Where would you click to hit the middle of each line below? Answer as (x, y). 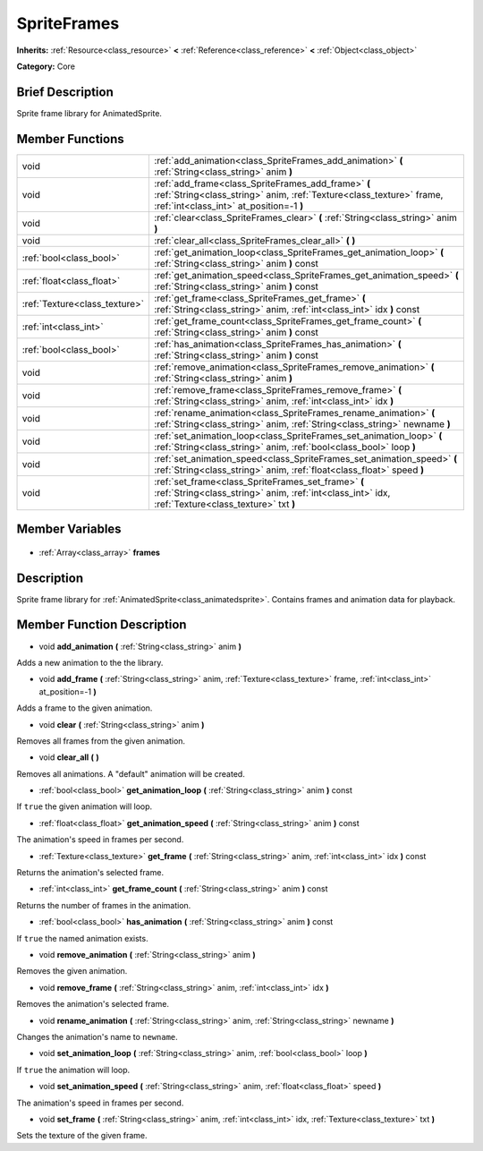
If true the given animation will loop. (85, 806)
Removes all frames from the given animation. (101, 741)
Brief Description (65, 92)
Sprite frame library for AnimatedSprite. (89, 113)
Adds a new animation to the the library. (90, 662)
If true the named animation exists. (82, 938)
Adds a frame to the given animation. (85, 708)
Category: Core (46, 66)
